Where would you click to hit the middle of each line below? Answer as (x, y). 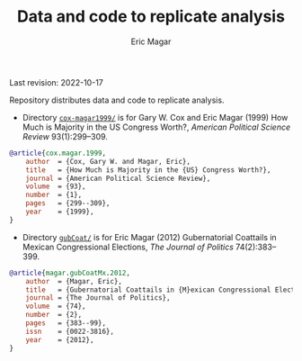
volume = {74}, (56, 307)
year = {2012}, (60, 339)
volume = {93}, (56, 186)
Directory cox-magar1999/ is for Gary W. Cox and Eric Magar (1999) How (155, 117)
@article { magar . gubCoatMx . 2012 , (70, 273)
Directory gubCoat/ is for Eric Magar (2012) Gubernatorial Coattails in (149, 237)
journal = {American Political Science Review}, (118, 178)
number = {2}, (54, 315)
